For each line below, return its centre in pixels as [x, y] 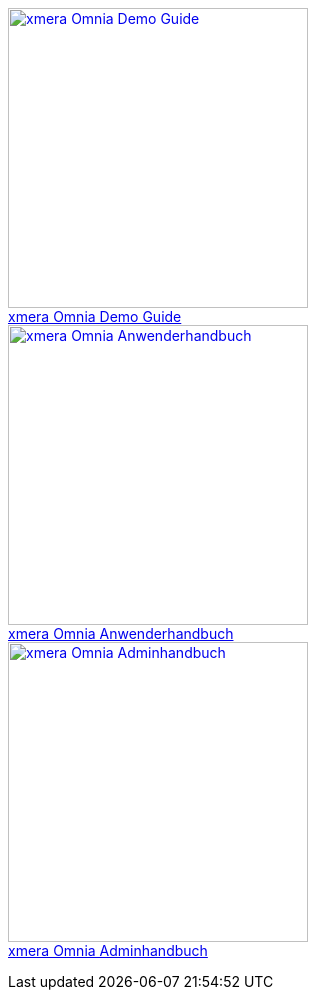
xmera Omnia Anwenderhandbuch [121, 633]
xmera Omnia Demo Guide [95, 316]
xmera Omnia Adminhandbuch [108, 950]
